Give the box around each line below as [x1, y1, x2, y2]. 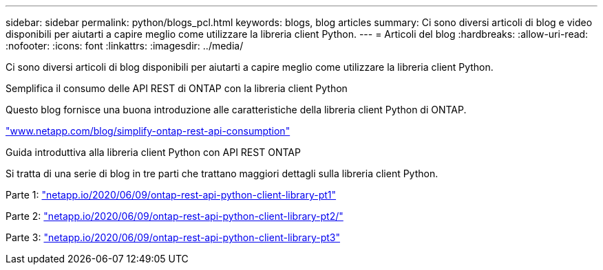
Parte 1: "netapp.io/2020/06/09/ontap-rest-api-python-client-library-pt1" [6, 189, 337, 201]
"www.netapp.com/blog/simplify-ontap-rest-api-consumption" [6, 125, 290, 137]
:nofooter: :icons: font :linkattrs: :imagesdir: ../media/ [6, 40, 244, 52]
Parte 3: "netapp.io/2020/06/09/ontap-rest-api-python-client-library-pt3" [6, 232, 340, 243]
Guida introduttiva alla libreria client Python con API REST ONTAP [6, 146, 301, 158]
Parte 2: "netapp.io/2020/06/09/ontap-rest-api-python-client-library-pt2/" [6, 210, 343, 222]
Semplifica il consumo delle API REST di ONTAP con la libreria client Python [6, 82, 348, 94]
